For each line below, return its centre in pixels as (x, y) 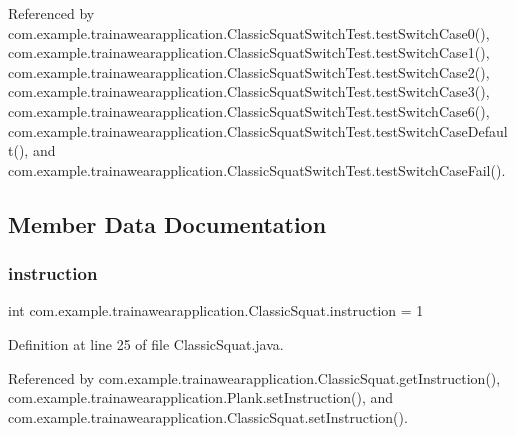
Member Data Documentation (167, 223)
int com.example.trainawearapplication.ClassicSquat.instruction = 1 (216, 310)
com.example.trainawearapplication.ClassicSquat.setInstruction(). (208, 416)
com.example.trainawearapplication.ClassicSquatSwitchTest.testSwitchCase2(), (249, 71)
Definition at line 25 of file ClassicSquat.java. (146, 343)
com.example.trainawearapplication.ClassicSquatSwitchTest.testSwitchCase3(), (249, 91)
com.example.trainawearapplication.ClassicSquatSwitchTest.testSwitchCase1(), (249, 52)
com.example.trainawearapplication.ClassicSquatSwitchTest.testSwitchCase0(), (249, 32)
